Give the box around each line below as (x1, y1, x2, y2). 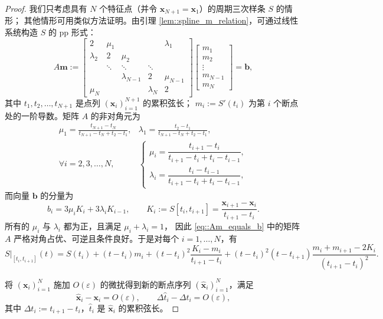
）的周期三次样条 (199, 2, 266, 14)
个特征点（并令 (99, 2, 158, 14)
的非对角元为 (90, 109, 140, 121)
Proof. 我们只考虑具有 (5, 2, 87, 14)
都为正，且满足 (63, 219, 122, 232)
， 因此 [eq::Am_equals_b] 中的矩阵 (164, 219, 300, 232)
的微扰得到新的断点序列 (100, 278, 191, 290)
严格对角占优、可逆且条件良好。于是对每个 (14, 232, 179, 244)
